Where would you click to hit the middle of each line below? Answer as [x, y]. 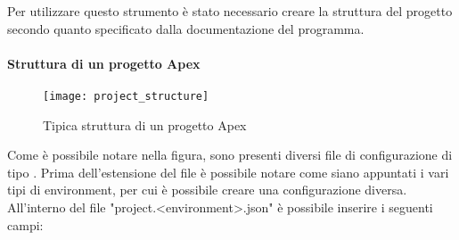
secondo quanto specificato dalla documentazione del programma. [186, 28]
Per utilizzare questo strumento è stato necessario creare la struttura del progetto [230, 11]
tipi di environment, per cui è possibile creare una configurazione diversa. [207, 190]
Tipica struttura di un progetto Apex [145, 124]
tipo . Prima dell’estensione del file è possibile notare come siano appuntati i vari [228, 172]
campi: [25, 224]
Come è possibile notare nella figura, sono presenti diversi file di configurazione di [230, 155]
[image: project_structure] [126, 96]
